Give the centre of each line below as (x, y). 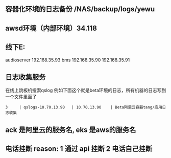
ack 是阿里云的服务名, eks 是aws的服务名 (71, 130)
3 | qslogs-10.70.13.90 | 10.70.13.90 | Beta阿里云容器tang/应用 (84, 107)
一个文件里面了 (21, 97)
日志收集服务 (26, 77)
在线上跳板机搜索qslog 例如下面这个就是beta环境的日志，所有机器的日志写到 (86, 91)
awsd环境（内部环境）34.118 (51, 28)
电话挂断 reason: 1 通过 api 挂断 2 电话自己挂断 (79, 149)
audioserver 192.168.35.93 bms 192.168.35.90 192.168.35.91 (68, 60)
